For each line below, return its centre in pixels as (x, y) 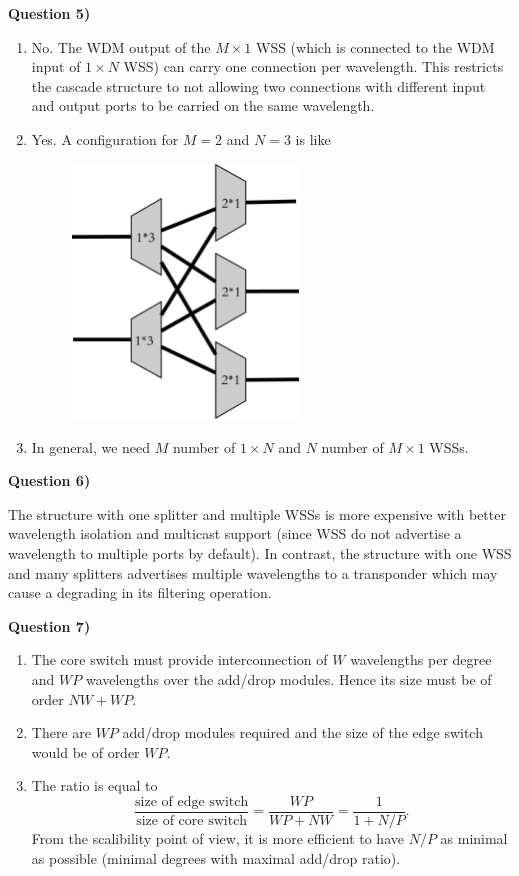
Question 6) (49, 480)
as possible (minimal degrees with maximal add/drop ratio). (216, 857)
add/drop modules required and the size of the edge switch (302, 732)
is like (313, 138)
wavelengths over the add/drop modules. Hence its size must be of (288, 678)
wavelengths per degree (421, 659)
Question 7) (49, 625)
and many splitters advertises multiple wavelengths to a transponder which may (253, 572)
